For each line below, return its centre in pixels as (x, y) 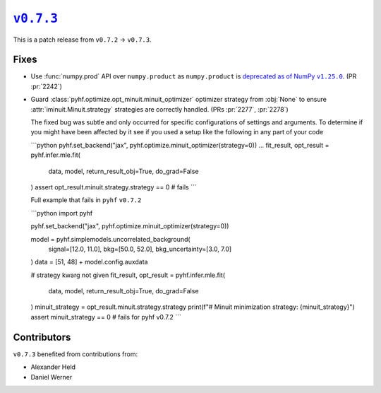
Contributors (42, 337)
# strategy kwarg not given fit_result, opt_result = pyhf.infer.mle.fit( (128, 275)
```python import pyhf (62, 213)
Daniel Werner (52, 377)
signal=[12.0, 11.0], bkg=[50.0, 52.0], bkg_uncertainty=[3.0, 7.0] (140, 249)
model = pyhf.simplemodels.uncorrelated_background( (110, 239)
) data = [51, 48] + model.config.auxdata (89, 262)
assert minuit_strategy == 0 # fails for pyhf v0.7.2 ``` (106, 317)
